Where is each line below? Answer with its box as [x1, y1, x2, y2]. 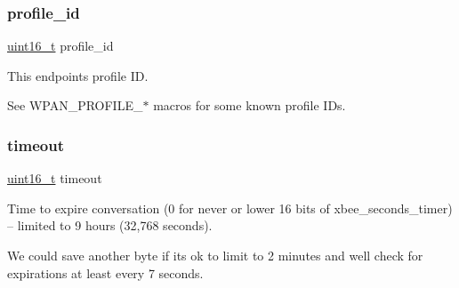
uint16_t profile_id [7, 36, 114, 55]
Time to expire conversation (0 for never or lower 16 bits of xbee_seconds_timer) [7, 198, 453, 217]
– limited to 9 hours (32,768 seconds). [7, 216, 213, 235]
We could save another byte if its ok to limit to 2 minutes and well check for [7, 246, 423, 264]
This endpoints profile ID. [7, 66, 149, 84]
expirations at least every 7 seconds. [7, 263, 204, 282]
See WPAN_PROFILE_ [7, 96, 143, 115]
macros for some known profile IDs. [153, 96, 346, 115]
